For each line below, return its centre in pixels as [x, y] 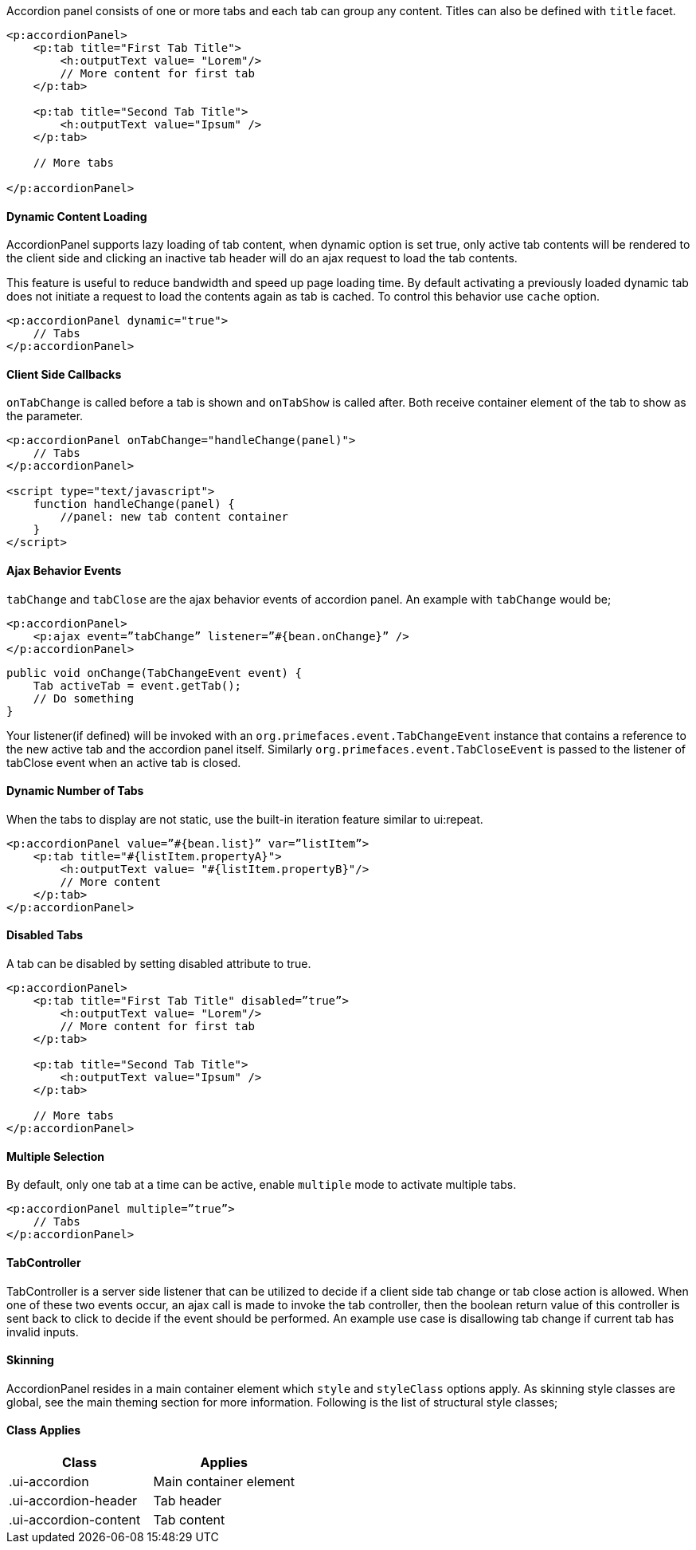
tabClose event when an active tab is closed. [124, 762]
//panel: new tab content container [174, 517]
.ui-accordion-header [73, 1500]
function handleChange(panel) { [134, 504]
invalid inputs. [43, 1332]
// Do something [84, 698]
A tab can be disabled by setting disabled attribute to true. [159, 964]
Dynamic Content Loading [77, 216]
